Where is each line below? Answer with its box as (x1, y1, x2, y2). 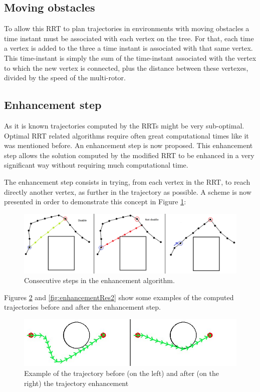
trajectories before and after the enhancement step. (4, 302, 161, 312)
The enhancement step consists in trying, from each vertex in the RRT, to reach (4, 176, 250, 187)
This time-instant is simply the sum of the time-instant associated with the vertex (4, 52, 256, 63)
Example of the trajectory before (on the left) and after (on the (24, 367, 219, 378)
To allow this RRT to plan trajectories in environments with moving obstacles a (4, 23, 249, 34)
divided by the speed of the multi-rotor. (4, 72, 126, 83)
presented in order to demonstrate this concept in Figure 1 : (4, 196, 186, 207)
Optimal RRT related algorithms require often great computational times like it (4, 130, 249, 141)
